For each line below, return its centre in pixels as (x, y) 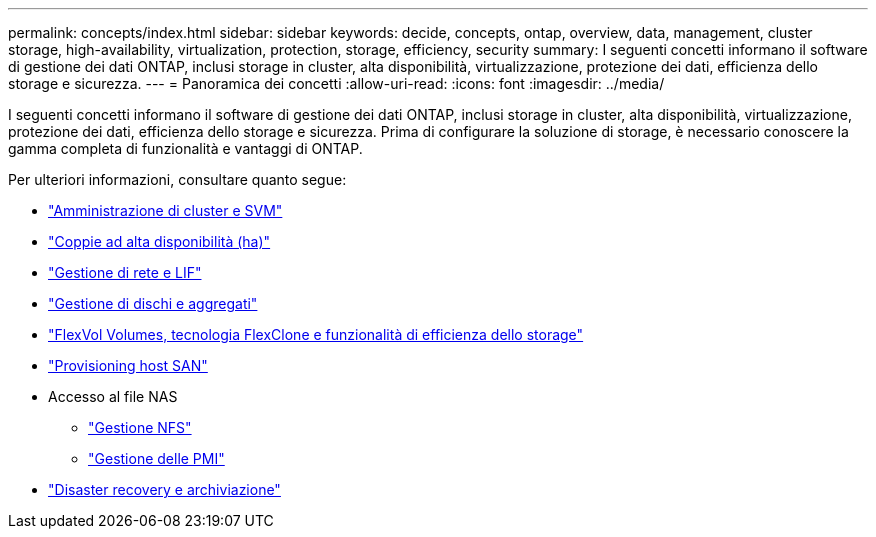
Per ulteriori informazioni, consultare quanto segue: (177, 179)
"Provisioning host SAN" (128, 365)
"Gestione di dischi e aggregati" (153, 303)
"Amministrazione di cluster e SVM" (165, 210)
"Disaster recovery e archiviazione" (164, 489)
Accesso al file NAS (113, 396)
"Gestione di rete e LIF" (125, 272)
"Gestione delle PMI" (156, 458)
